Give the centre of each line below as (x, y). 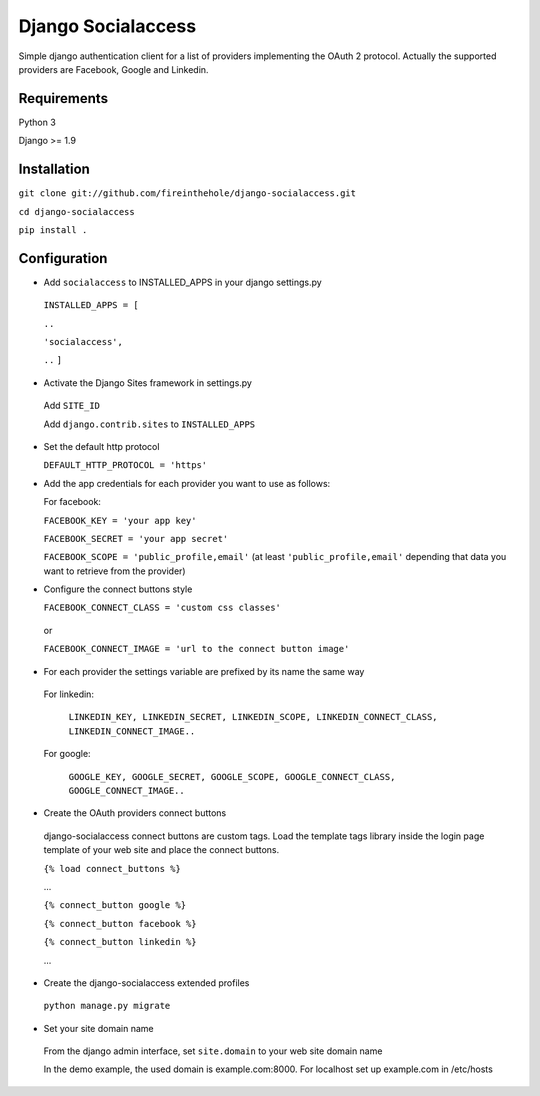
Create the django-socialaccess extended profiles (146, 982)
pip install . (53, 229)
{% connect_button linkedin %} (120, 942)
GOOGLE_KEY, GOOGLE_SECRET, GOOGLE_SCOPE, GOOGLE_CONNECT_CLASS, (232, 776)
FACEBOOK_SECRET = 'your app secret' (136, 538)
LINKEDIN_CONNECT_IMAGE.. (132, 731)
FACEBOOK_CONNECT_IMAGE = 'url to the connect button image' (196, 649)
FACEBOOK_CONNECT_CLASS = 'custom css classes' (162, 608)
